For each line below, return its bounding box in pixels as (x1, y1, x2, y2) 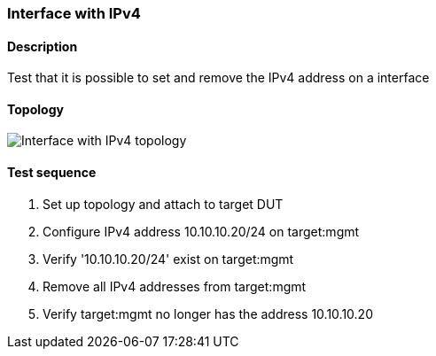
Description (7, 38, 78, 54)
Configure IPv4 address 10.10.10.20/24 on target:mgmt (43, 223, 360, 239)
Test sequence (7, 165, 97, 181)
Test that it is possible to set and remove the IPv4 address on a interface (7, 70, 430, 86)
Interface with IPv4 (7, 4, 141, 22)
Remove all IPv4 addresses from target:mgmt (43, 278, 307, 294)
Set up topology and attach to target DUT (43, 196, 284, 212)
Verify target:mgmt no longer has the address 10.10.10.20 (43, 306, 373, 321)
